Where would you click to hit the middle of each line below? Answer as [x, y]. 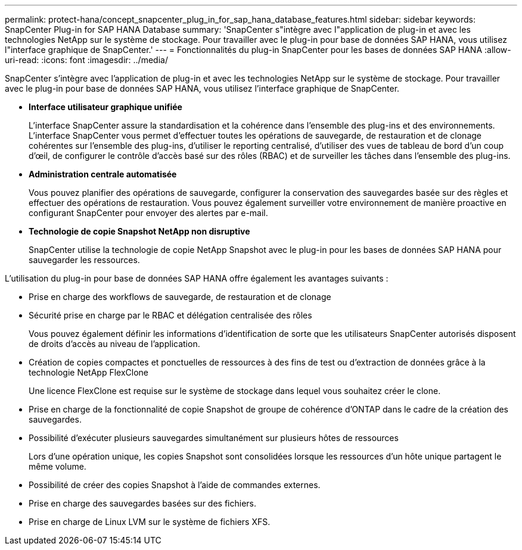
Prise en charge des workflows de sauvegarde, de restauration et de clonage [180, 297]
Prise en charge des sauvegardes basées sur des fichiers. [142, 503]
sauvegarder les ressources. [84, 260]
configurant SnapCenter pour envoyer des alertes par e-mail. [148, 213]
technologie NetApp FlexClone [89, 372]
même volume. [58, 466]
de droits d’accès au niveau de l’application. [114, 344]
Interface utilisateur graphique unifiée [105, 107]
